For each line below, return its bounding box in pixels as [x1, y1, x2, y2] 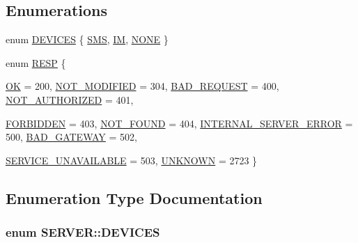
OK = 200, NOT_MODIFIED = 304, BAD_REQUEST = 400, [6, 79, 279, 93]
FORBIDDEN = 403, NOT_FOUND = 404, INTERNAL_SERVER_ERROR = [6, 116, 353, 130]
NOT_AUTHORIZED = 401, [6, 92, 134, 107]
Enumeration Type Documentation [6, 187, 263, 208]
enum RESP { [6, 55, 66, 70]
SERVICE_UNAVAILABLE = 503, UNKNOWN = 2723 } [6, 152, 258, 167]
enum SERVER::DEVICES [6, 224, 160, 241]
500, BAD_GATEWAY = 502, [6, 130, 137, 144]
